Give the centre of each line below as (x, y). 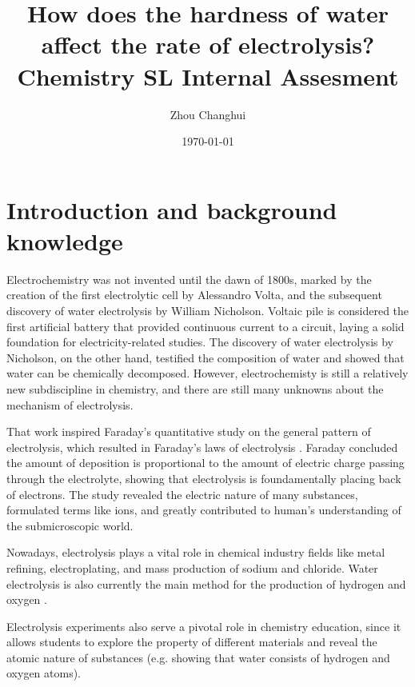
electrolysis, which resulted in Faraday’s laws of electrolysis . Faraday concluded (202, 447)
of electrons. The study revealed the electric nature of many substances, (182, 494)
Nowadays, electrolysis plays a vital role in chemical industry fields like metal (196, 552)
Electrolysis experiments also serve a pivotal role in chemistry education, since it (204, 626)
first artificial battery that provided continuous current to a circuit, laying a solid (206, 326)
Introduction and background (172, 209)
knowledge (65, 240)
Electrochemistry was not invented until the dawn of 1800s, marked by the (189, 279)
